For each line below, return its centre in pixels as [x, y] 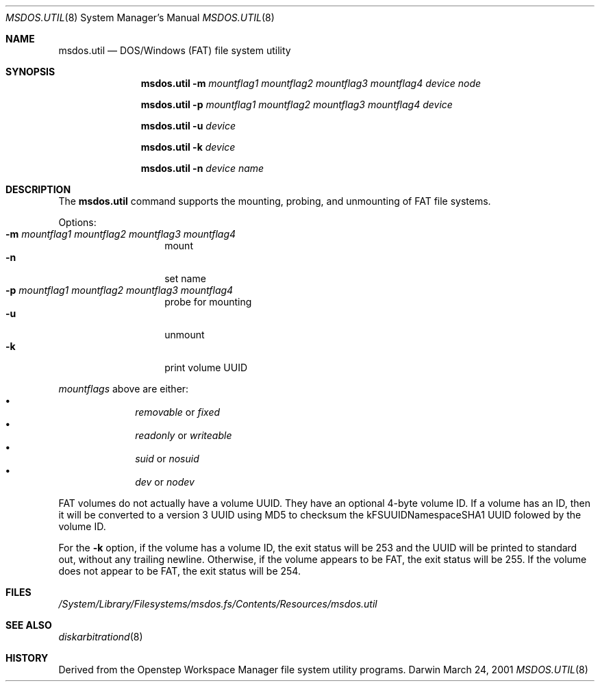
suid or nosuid [167, 459]
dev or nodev [165, 482]
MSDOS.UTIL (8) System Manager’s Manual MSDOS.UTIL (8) [140, 17]
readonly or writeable [184, 435]
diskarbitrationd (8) [101, 637]
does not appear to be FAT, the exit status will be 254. [179, 571]
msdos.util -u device [188, 126]
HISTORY [27, 658]
